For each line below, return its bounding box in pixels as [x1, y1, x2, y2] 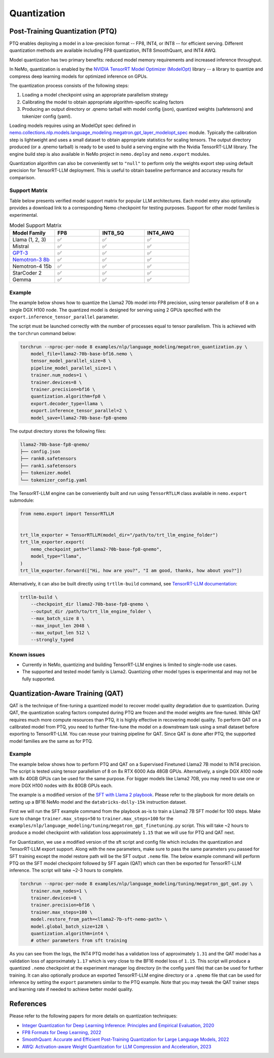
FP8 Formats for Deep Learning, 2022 [22, 1030, 101, 1036]
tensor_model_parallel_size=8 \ [30, 358, 112, 364]
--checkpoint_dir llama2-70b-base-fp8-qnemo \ [30, 602, 149, 607]
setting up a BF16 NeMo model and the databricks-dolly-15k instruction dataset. [9, 799, 187, 805]
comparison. [9, 174, 36, 180]
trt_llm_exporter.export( [20, 539, 85, 545]
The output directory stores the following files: [9, 428, 107, 434]
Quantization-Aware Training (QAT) [9, 689, 124, 698]
